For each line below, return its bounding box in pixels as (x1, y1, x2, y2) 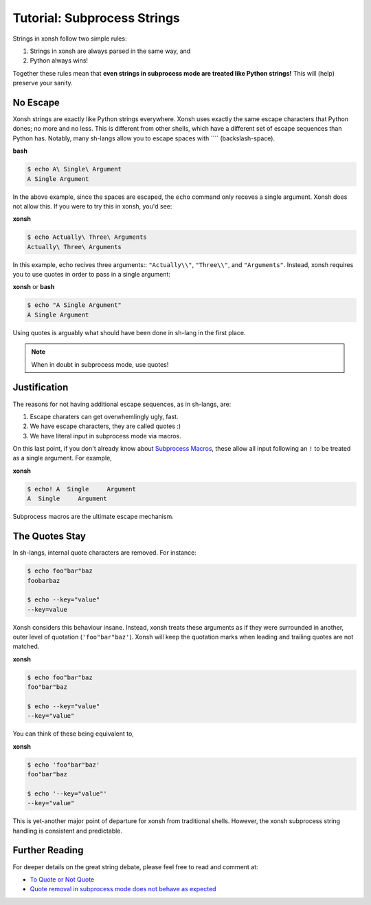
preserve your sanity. (12, 79, 74, 87)
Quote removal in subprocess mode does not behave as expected (30, 885, 216, 893)
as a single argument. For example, (12, 454, 113, 462)
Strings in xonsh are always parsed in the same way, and (30, 47, 191, 55)
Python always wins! (30, 56, 89, 65)
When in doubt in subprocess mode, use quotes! (31, 360, 169, 368)
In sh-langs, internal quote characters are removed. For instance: (12, 549, 197, 557)
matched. (12, 642, 40, 650)
